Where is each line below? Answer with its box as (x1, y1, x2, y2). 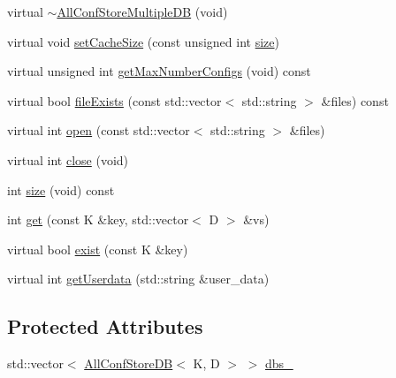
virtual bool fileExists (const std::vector (7, 91, 222, 110)
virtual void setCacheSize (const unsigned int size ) (7, 32, 279, 50)
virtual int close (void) (7, 150, 129, 169)
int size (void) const (7, 180, 115, 199)
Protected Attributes (7, 313, 203, 340)
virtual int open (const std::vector (7, 121, 190, 140)
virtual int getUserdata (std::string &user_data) (7, 269, 270, 288)
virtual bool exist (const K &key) (7, 239, 188, 258)
